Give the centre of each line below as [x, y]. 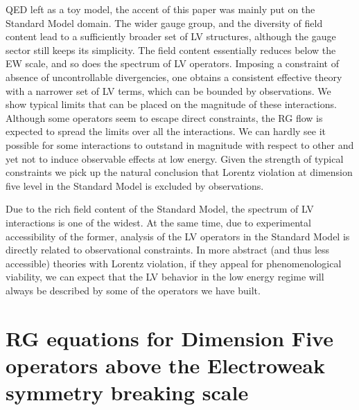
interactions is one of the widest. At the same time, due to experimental [158, 222]
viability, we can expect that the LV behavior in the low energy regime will [165, 277]
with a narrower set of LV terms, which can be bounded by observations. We [168, 90]
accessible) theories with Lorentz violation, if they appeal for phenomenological [174, 263]
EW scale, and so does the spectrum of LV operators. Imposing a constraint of [172, 63]
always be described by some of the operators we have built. [133, 290]
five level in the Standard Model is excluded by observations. [135, 185]
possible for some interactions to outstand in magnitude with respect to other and [180, 144]
